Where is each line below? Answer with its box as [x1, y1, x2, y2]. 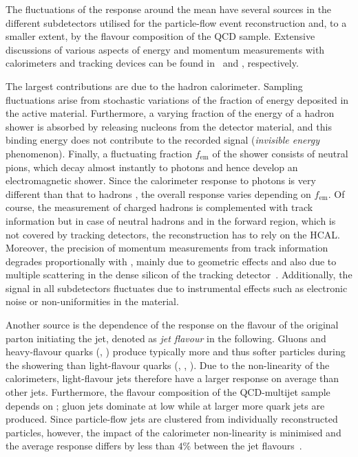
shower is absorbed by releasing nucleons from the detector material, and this [6, 119, 332, 133]
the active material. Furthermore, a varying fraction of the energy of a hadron [6, 106, 335, 120]
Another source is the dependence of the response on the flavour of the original [6, 317, 339, 332]
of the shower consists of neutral [212, 146, 348, 160]
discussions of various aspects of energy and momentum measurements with [6, 42, 325, 56]
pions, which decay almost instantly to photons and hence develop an [6, 159, 298, 174]
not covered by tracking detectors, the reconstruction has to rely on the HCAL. [6, 227, 340, 241]
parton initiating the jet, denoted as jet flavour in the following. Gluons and [6, 331, 326, 345]
